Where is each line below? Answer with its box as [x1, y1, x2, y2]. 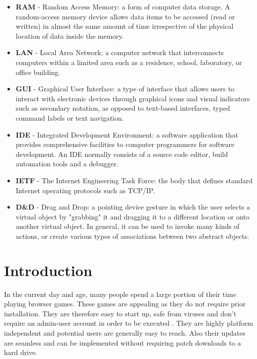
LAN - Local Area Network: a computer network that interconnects [15, 47, 224, 58]
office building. [15, 67, 61, 77]
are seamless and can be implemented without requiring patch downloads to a [4, 337, 241, 348]
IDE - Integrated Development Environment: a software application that [15, 129, 239, 140]
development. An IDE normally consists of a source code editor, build [15, 148, 228, 159]
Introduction [4, 260, 92, 280]
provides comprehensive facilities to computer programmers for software [15, 139, 235, 149]
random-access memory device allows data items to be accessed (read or [15, 11, 235, 21]
